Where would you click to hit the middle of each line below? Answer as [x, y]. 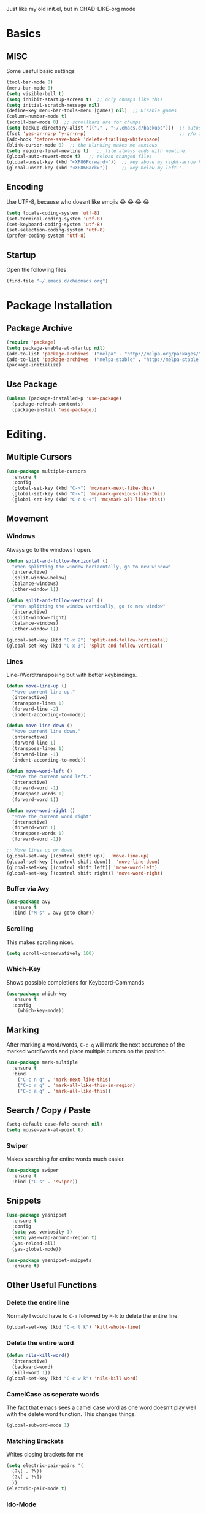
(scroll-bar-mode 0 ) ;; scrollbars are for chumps [74, 122]
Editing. [27, 434]
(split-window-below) [40, 578]
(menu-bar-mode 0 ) [30, 88]
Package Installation [59, 306]
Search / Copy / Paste [48, 1110]
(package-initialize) [34, 365]
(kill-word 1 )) [31, 1373]
